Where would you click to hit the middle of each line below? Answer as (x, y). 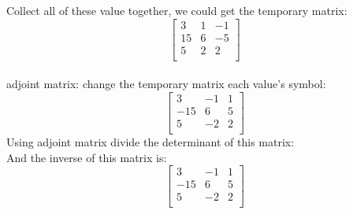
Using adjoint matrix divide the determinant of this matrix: (150, 142)
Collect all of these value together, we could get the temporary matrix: (177, 10)
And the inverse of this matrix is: (87, 157)
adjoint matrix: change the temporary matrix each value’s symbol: (166, 84)
